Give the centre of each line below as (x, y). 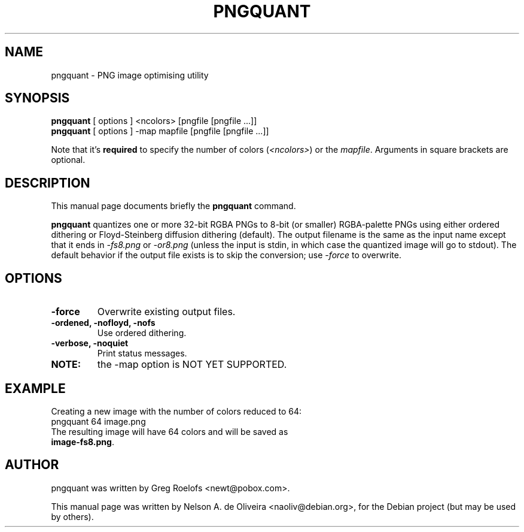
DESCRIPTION (48, 183)
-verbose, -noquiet (90, 343)
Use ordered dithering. (142, 333)
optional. (68, 160)
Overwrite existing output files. (166, 312)
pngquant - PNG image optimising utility (130, 75)
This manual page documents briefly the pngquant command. (173, 206)
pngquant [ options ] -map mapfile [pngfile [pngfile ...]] (160, 131)
